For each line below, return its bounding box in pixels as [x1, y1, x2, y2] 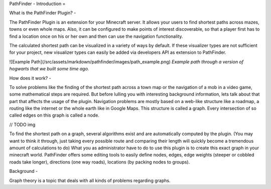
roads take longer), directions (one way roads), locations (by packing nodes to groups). [9, 159, 190, 165]
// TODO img [9, 121, 36, 128]
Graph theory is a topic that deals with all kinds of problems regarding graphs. [9, 177, 171, 183]
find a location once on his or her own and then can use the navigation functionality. [9, 33, 183, 39]
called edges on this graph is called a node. [9, 112, 100, 118]
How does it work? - [9, 75, 51, 81]
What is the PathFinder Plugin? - [9, 10, 76, 16]
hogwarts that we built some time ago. [9, 66, 89, 72]
